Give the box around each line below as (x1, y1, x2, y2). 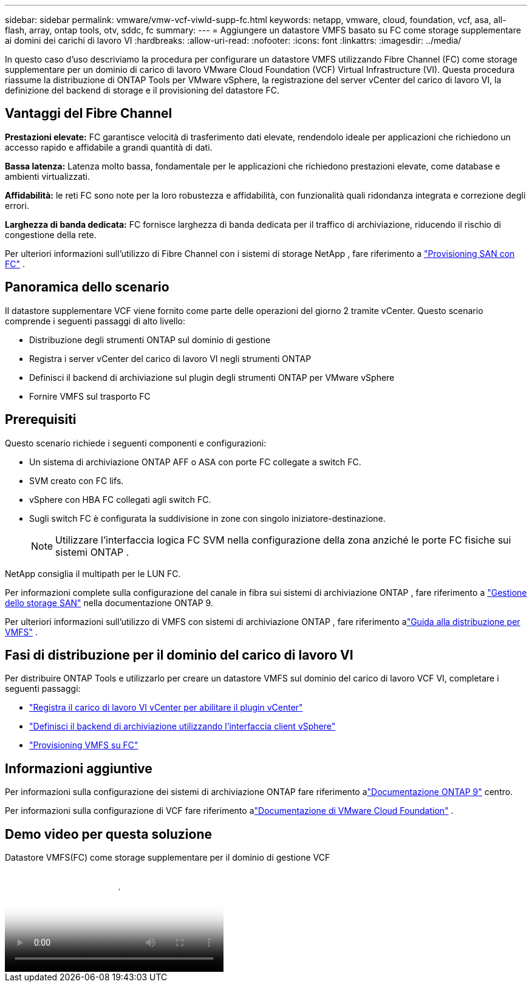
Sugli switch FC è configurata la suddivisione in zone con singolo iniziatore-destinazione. (29, 513, 386, 524)
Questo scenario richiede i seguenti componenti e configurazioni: (5, 437, 267, 448)
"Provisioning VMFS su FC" (29, 740, 138, 751)
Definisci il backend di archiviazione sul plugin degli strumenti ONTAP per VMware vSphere (29, 372, 395, 383)
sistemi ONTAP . (55, 545, 129, 558)
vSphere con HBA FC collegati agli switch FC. (29, 494, 211, 505)
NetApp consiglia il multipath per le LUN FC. (5, 568, 181, 579)
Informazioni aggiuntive (5, 760, 152, 776)
